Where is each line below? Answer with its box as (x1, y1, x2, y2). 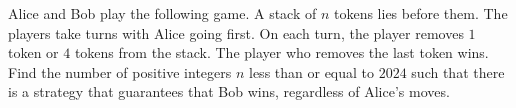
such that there (411, 61, 505, 82)
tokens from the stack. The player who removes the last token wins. (74, 42, 489, 63)
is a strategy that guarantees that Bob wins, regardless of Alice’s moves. (8, 81, 450, 102)
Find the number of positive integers (8, 61, 232, 82)
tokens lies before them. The (333, 3, 508, 23)
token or (8, 42, 59, 63)
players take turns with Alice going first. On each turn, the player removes (8, 22, 464, 43)
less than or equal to (249, 61, 375, 82)
